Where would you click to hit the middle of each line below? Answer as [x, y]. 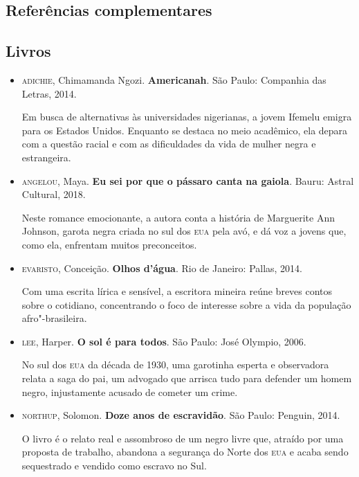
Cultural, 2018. [54, 194]
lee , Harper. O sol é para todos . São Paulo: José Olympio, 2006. [164, 341]
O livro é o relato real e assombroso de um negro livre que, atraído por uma [183, 438]
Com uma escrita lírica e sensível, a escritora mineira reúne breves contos [177, 291]
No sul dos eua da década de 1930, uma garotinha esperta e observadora [175, 364]
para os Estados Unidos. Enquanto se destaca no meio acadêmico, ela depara [185, 130]
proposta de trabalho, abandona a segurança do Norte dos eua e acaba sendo [185, 452]
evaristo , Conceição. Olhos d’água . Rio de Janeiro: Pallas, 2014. [162, 268]
